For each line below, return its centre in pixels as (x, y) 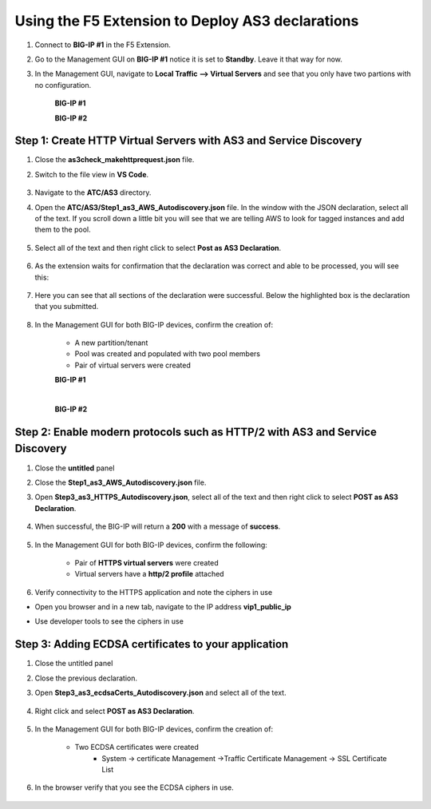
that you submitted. (67, 307)
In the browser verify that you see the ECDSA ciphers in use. (134, 787)
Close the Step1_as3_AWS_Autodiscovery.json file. (121, 482)
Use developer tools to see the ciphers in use (109, 621)
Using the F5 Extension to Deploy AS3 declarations (187, 21)
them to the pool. (63, 230)
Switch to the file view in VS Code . (92, 174)
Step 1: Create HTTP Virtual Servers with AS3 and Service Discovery (188, 141)
